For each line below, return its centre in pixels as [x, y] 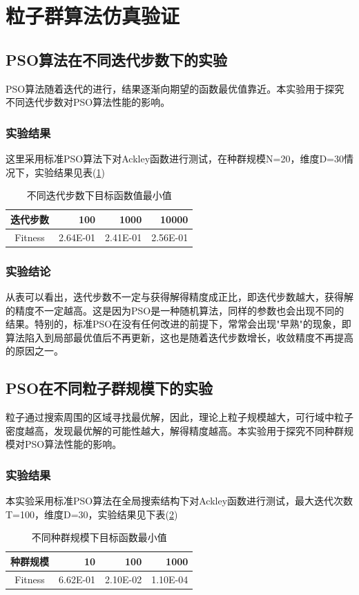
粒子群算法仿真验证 [93, 16]
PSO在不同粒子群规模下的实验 [109, 388]
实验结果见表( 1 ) [69, 172]
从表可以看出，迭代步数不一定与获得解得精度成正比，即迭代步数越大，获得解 [179, 296]
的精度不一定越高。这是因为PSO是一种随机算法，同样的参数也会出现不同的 [175, 310]
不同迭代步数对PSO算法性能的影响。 [88, 102]
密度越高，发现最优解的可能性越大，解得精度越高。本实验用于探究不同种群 [175, 430]
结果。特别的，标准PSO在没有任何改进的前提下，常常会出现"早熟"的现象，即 [178, 324]
